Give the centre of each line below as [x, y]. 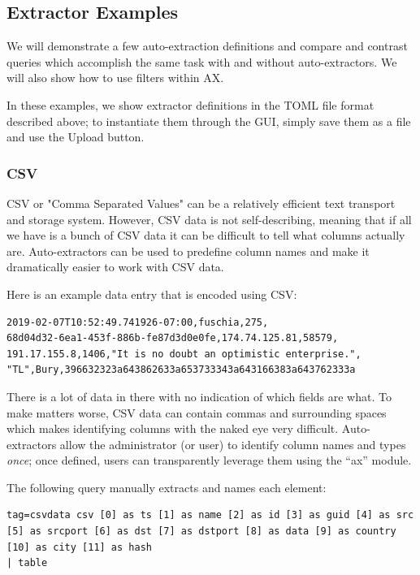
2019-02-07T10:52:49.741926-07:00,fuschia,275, [138, 322]
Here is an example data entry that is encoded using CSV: [152, 294]
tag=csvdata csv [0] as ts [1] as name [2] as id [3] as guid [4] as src [210, 515]
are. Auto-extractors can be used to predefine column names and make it [188, 251]
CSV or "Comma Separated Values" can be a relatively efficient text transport [201, 203]
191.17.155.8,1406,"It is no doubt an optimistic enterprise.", [184, 354]
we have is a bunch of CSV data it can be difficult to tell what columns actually [206, 235]
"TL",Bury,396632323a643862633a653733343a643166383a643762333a [181, 370]
